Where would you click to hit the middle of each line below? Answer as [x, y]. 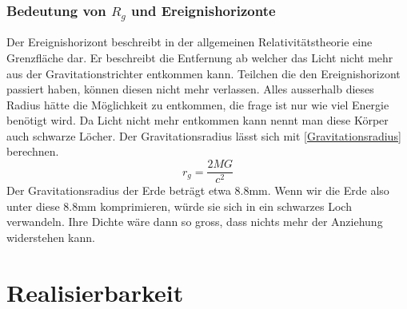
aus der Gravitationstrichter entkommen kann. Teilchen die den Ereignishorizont [203, 73]
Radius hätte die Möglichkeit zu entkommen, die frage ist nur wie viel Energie [198, 104]
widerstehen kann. [51, 237]
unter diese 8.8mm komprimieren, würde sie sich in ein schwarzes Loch [179, 206]
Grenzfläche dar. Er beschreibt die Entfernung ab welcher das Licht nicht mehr [200, 57]
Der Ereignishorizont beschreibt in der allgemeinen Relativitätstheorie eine [190, 42]
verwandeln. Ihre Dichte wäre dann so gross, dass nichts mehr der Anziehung [195, 222]
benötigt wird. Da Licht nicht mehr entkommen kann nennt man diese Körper [198, 120]
